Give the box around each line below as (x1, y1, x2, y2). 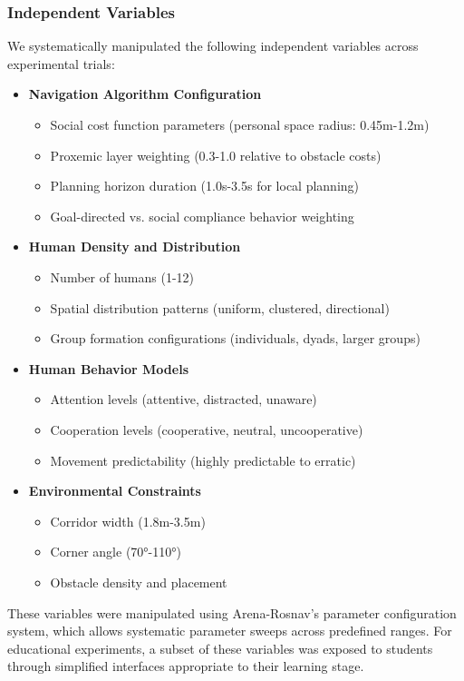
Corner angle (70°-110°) (50, 542, 181, 561)
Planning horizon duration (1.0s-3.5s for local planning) (50, 176, 360, 195)
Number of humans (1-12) (50, 267, 194, 286)
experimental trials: (7, 54, 115, 73)
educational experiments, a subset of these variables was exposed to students (7, 638, 433, 657)
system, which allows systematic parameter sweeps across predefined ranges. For (7, 621, 452, 640)
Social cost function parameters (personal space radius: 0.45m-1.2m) (50, 115, 430, 133)
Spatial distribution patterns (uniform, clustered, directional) (50, 298, 390, 317)
